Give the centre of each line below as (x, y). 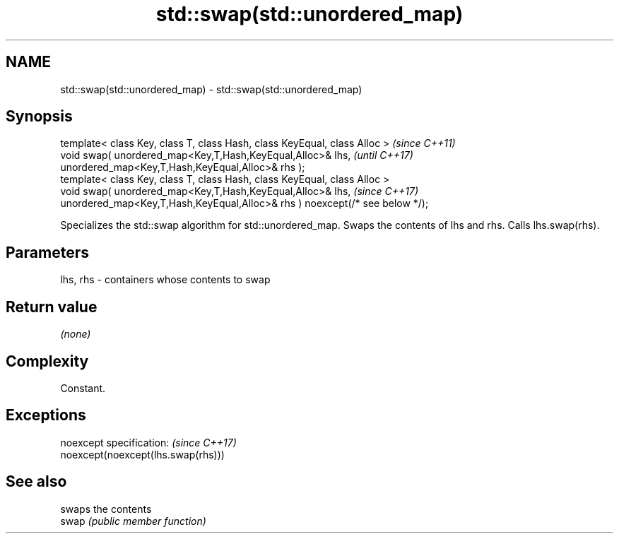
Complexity (47, 361)
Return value (52, 307)
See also (36, 482)
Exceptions (46, 415)
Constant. (83, 388)
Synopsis (39, 117)
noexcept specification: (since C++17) (148, 442)
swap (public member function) (133, 521)
